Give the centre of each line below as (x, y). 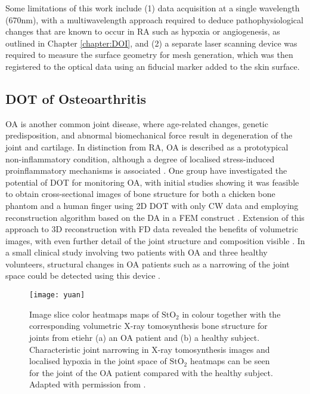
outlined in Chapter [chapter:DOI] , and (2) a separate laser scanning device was (151, 43)
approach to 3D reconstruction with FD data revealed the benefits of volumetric (152, 229)
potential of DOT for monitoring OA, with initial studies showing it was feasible (152, 182)
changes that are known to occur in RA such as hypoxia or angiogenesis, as (143, 31)
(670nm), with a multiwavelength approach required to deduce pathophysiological (154, 19)
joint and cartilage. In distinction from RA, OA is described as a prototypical (147, 147)
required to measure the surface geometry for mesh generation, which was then (149, 55)
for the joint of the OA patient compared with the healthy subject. (151, 372)
